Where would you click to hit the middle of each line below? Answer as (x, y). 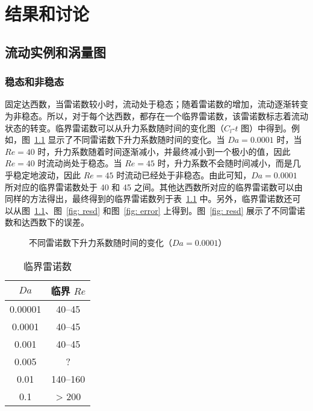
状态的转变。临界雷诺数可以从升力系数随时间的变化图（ (114, 127)
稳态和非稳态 (35, 82)
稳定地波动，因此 (47, 174)
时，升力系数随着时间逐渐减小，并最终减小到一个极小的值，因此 (164, 151)
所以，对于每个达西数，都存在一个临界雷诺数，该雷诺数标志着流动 (177, 115)
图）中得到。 (266, 127)
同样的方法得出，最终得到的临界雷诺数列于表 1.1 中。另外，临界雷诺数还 (149, 199)
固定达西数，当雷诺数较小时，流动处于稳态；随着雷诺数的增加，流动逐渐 (148, 104)
